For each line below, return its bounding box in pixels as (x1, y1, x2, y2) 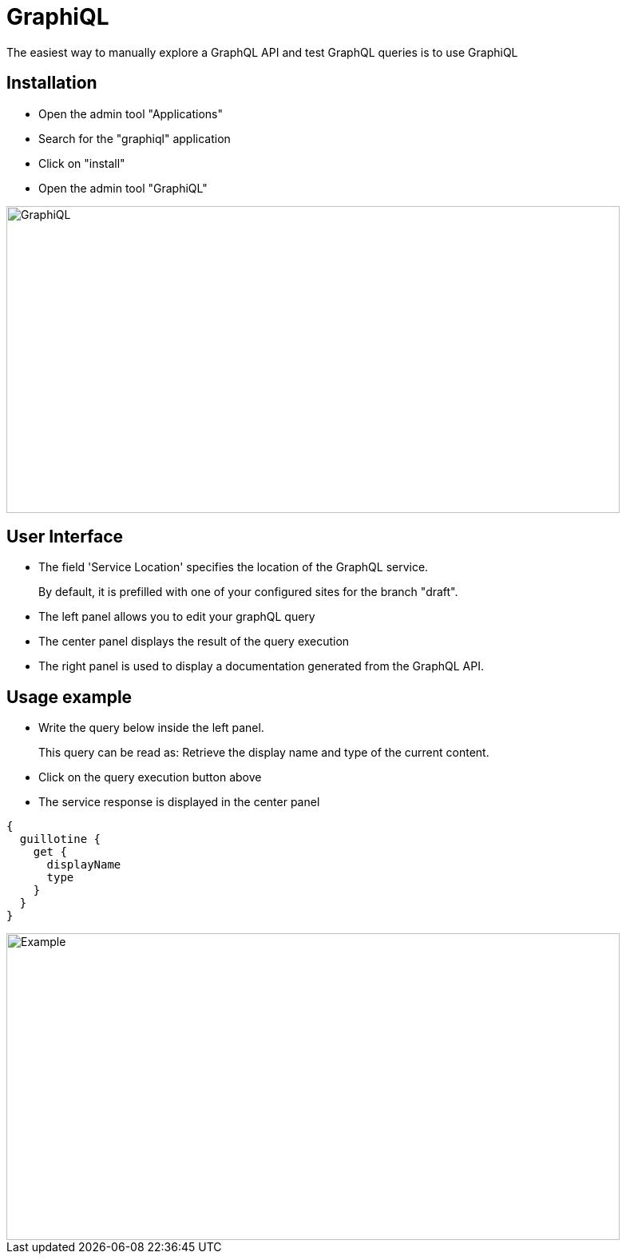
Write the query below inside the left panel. (38, 721, 264, 735)
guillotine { (19, 833, 101, 846)
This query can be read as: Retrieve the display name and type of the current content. (38, 745, 489, 760)
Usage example (6, 686, 133, 707)
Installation (6, 73, 97, 93)
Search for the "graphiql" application (38, 131, 231, 145)
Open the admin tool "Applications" (38, 106, 224, 121)
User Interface (6, 527, 124, 547)
